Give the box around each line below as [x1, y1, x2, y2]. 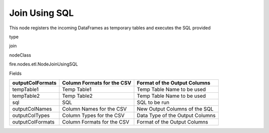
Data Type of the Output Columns [136, 112, 216, 119]
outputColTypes [12, 112, 50, 119]
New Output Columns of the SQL [136, 105, 214, 112]
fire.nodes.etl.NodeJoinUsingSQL [9, 61, 78, 67]
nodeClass [9, 52, 31, 58]
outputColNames [12, 105, 52, 112]
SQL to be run [136, 99, 169, 106]
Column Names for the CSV [62, 105, 127, 112]
